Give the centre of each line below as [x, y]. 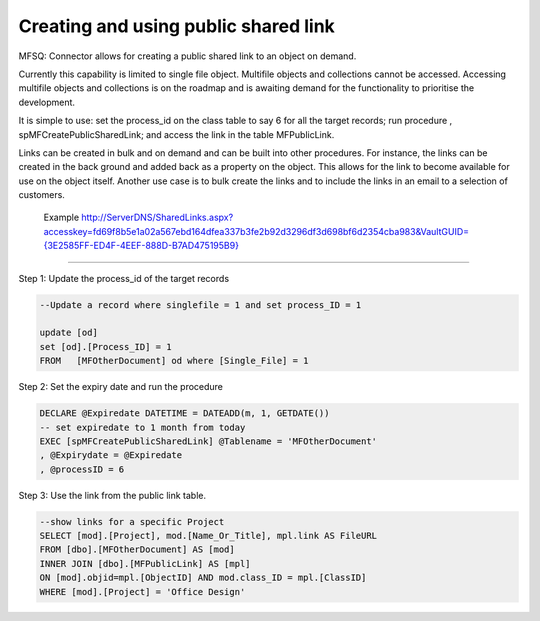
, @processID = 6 [82, 469]
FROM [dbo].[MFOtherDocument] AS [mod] [137, 549]
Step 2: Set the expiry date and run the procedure [121, 387]
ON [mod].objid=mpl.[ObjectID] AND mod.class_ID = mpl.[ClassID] [203, 578]
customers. [41, 195]
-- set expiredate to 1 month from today [142, 427]
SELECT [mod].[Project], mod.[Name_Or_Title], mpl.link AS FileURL [208, 536]
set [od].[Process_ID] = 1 [105, 346]
